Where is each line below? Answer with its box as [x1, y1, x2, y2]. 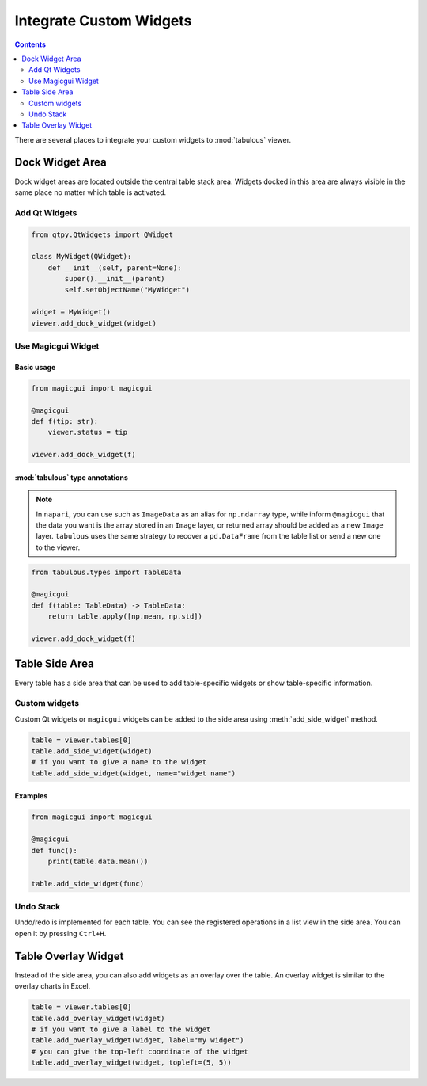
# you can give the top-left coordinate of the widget [31, 1046, 248, 1056]
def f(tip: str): [31, 417, 99, 425]
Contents [14, 40, 47, 49]
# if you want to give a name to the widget [31, 757, 207, 767]
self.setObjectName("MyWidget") [64, 285, 190, 295]
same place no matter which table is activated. [14, 187, 166, 197]
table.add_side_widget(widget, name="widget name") [31, 768, 236, 778]
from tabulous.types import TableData [31, 567, 182, 577]
